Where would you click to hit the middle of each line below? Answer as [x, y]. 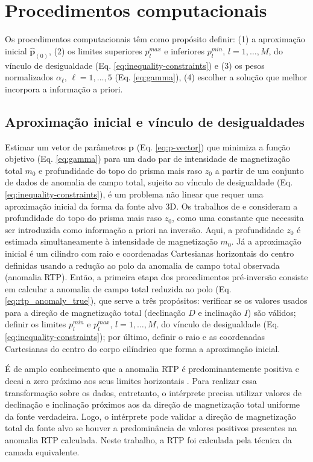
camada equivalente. [42, 451]
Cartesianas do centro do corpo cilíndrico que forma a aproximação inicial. [143, 348]
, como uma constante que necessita [238, 218]
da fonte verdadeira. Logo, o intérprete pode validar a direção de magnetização [150, 416]
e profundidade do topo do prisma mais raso [121, 170]
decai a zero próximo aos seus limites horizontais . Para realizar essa [131, 381]
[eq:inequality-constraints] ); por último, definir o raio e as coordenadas [135, 337]
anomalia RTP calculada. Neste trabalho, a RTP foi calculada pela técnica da [148, 440]
